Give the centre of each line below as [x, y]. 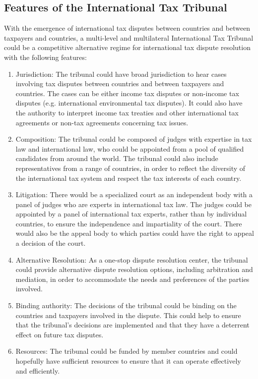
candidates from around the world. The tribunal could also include [117, 158]
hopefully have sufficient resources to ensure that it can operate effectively [128, 361]
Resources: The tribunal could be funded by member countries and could [127, 351]
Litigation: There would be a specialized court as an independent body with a [134, 194]
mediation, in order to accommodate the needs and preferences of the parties [132, 279]
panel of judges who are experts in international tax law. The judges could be [133, 204]
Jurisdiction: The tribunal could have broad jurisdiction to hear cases [121, 74]
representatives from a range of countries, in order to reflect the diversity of [130, 168]
